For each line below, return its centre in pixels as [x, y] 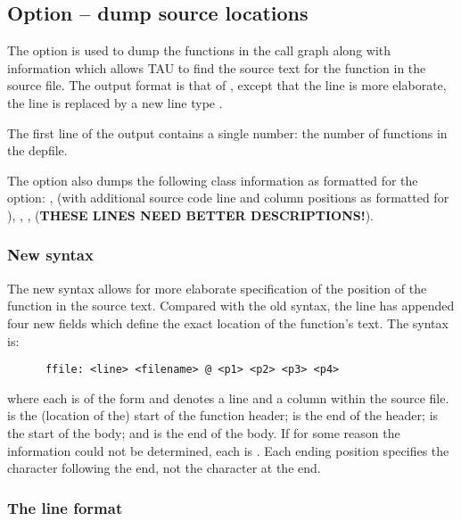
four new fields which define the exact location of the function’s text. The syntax [228, 323]
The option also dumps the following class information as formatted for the [213, 180]
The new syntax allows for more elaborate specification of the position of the [217, 288]
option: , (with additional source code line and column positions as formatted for [228, 198]
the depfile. [37, 150]
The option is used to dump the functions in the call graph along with [199, 50]
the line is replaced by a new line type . [115, 102]
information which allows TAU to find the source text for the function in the [217, 67]
